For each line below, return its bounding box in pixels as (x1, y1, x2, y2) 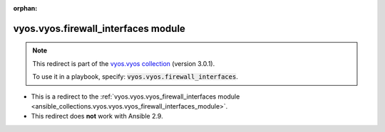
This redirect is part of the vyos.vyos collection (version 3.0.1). (32, 59, 215, 67)
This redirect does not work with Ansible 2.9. (31, 112, 163, 121)
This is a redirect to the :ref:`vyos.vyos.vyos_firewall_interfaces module (31, 92, 240, 101)
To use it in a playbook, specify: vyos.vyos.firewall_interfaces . (32, 72, 238, 81)
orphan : (13, 4, 38, 12)
